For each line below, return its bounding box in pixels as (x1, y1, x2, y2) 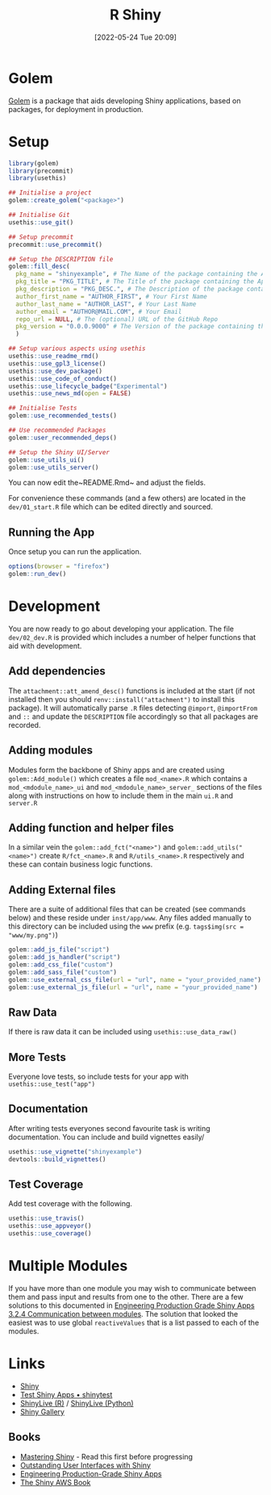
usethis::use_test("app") (8, 1080, 95, 1088)
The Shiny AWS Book (19, 1477, 91, 1487)
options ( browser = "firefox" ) (8, 562, 110, 570)
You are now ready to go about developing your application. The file (8, 624, 234, 633)
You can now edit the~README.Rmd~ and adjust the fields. (8, 478, 206, 487)
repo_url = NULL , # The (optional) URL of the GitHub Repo (15, 315, 219, 324)
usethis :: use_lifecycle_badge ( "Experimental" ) (8, 382, 168, 390)
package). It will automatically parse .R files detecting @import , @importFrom (8, 703, 258, 712)
